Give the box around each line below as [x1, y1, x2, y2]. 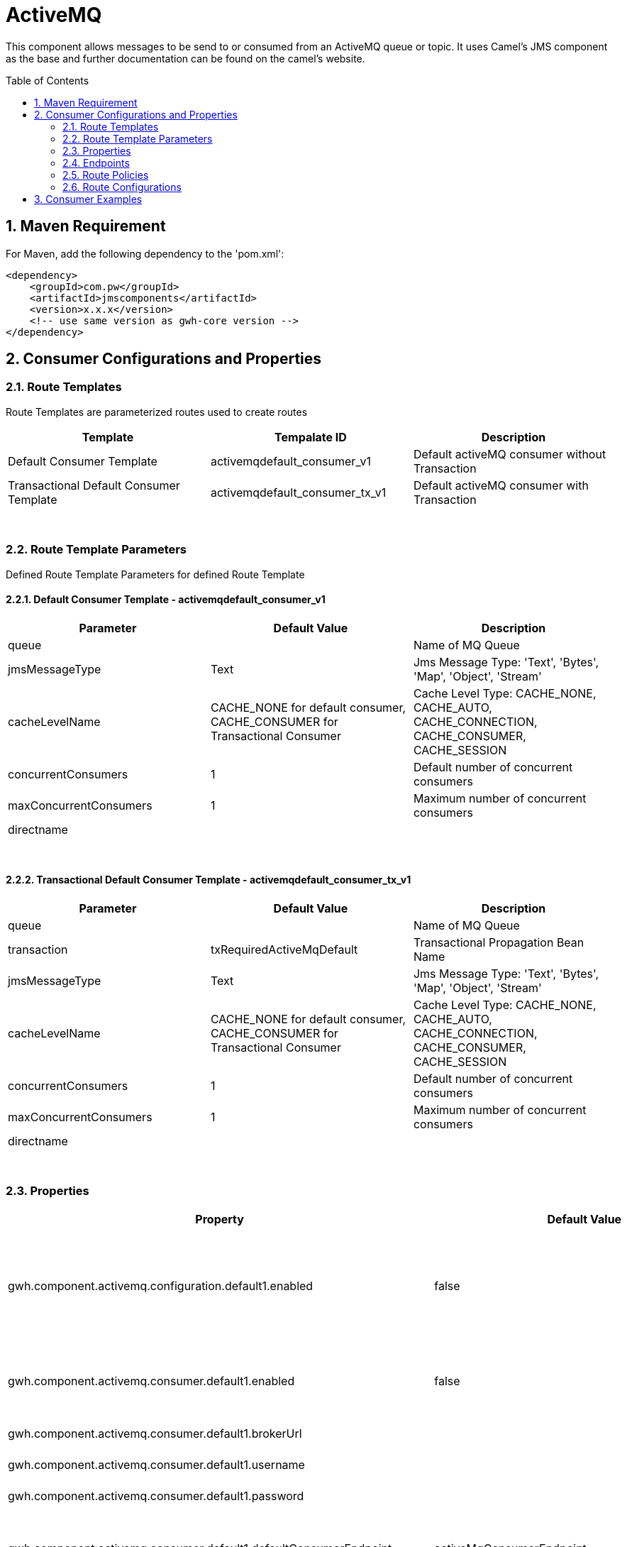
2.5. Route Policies [62, 168, 149, 181]
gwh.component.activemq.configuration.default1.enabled [8, 1278, 313, 1293]
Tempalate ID [274, 429, 347, 444]
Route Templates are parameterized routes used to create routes [6, 405, 308, 418]
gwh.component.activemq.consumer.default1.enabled [8, 1373, 295, 1388]
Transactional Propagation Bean [413, 935, 584, 949]
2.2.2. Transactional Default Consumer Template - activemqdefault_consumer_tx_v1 [6, 874, 411, 886]
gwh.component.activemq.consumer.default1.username [8, 1457, 305, 1472]
